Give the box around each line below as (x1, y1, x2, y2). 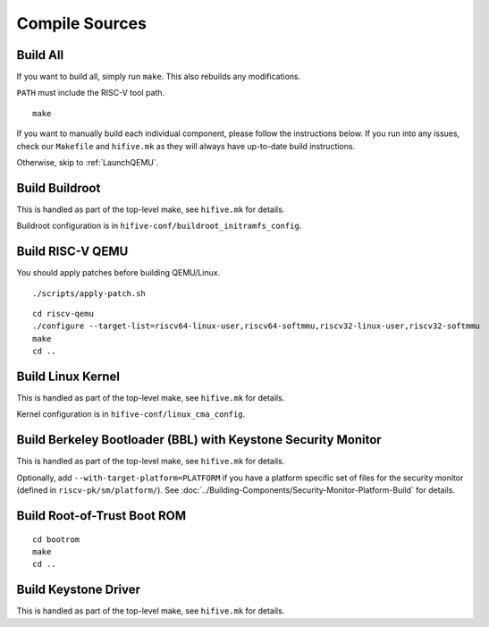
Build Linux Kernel (16, 369, 121, 384)
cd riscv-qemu (32, 309, 94, 318)
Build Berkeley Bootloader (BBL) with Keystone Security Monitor (16, 432, 382, 447)
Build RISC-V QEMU (16, 244, 129, 259)
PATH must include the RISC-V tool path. (16, 88, 165, 98)
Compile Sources (16, 13, 148, 33)
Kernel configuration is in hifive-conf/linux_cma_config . (16, 409, 246, 419)
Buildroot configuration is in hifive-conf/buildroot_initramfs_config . (16, 220, 302, 232)
